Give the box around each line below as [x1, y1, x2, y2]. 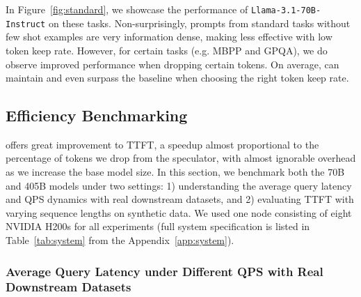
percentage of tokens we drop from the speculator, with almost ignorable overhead [6, 151, 356, 165]
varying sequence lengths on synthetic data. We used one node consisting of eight [6, 205, 352, 220]
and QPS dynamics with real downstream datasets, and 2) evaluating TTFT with [6, 192, 354, 206]
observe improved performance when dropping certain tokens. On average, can [6, 56, 339, 71]
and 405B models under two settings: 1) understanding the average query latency [6, 178, 352, 192]
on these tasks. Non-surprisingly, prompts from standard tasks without [48, 15, 351, 30]
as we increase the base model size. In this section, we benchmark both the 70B [6, 165, 345, 179]
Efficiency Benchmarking [6, 105, 188, 126]
